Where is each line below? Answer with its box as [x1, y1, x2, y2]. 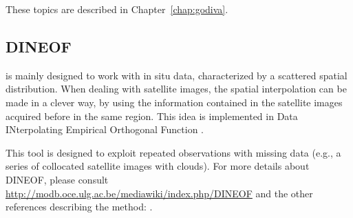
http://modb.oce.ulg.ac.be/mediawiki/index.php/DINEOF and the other [6, 186, 313, 200]
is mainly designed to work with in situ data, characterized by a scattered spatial [6, 68, 347, 82]
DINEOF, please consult [6, 172, 109, 186]
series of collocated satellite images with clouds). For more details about [6, 159, 310, 173]
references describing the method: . [6, 199, 153, 214]
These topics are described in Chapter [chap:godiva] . [6, 2, 228, 16]
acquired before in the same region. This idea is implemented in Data [6, 108, 298, 123]
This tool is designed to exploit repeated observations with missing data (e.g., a [6, 145, 341, 159]
